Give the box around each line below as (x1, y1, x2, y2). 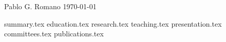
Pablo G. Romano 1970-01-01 (4, 1, 97, 11)
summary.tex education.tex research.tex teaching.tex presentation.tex (4, 18, 222, 29)
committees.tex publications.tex (4, 28, 104, 39)
